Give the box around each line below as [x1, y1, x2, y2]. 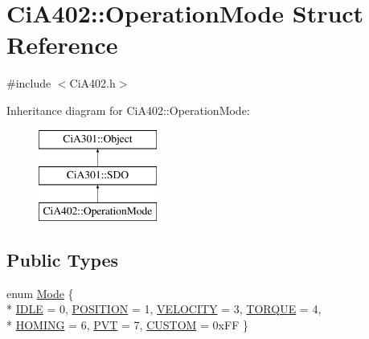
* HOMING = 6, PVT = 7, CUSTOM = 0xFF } [6, 316, 248, 333]
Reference [6, 28, 118, 61]
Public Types [6, 247, 119, 272]
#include [6, 75, 51, 92]
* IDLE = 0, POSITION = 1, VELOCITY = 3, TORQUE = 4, [6, 300, 322, 317]
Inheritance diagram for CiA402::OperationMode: [6, 101, 250, 118]
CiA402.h [69, 75, 116, 92]
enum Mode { [6, 284, 74, 301]
